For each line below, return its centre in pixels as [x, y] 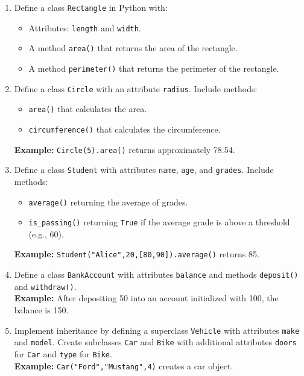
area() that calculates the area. [88, 109]
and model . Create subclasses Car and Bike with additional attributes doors [155, 342]
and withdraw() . [45, 286]
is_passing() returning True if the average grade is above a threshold [159, 222]
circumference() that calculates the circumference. [125, 129]
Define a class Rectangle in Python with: [91, 7]
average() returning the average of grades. [108, 202]
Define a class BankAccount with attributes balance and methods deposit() [156, 274]
